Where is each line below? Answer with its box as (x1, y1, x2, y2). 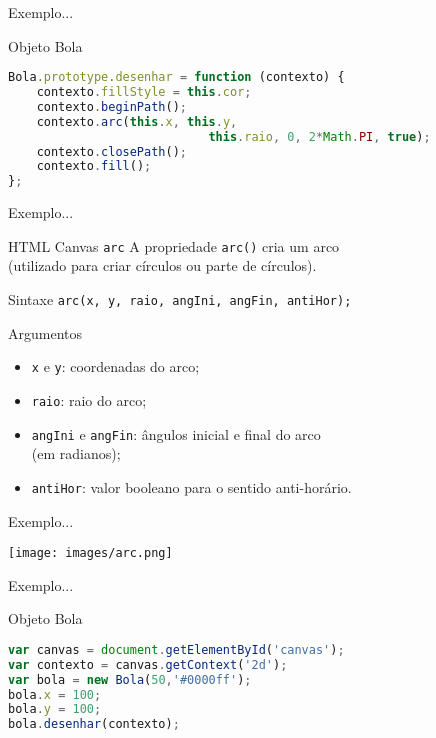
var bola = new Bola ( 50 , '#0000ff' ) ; (8, 672, 252, 687)
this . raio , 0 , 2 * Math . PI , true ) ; (208, 129, 431, 144)
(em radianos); (31, 443, 121, 464)
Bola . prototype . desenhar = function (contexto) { (8, 70, 345, 85)
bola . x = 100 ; (8, 687, 102, 702)
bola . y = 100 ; (8, 702, 102, 717)
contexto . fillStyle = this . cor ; (36, 85, 252, 100)
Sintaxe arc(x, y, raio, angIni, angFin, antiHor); (8, 289, 352, 310)
